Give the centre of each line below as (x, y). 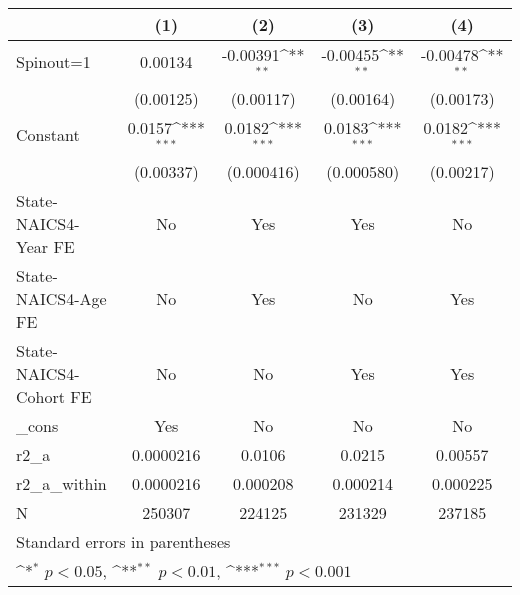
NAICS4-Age (61, 298)
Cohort (40, 396)
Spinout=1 (53, 62)
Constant (48, 135)
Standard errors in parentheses (123, 541)
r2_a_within (61, 483)
